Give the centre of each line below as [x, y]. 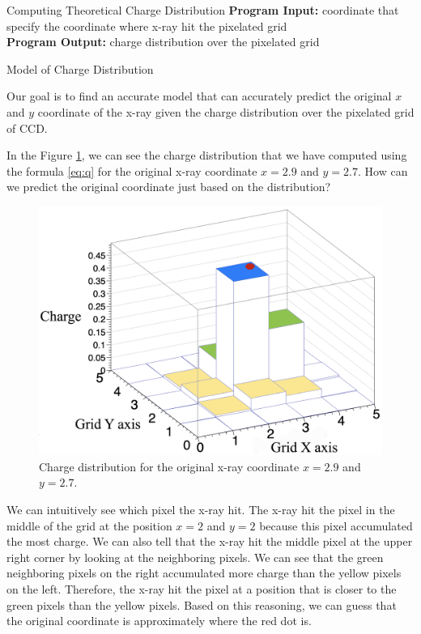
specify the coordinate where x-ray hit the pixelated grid [147, 26]
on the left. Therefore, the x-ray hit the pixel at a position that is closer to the [202, 588]
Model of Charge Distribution [80, 68]
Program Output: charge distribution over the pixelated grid [163, 42]
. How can [383, 170]
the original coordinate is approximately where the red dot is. [159, 621]
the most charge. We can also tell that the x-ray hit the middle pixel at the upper [210, 541]
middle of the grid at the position [89, 525]
